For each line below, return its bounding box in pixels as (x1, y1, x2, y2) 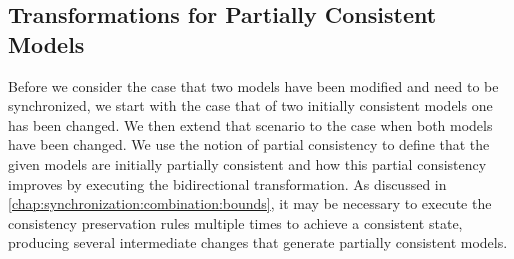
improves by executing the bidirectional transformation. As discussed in (8, 173, 447, 194)
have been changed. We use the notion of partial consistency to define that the (8, 134, 490, 155)
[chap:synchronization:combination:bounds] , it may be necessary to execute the (8, 193, 492, 214)
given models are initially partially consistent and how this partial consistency (8, 153, 487, 174)
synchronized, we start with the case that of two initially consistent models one (8, 95, 493, 116)
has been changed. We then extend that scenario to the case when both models (8, 114, 493, 135)
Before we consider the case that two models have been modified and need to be (8, 75, 499, 96)
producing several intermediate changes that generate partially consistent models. (8, 232, 508, 253)
